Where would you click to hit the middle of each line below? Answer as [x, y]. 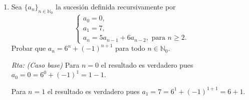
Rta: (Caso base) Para [45, 64]
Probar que [29, 48]
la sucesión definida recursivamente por [116, 6]
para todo [130, 48]
